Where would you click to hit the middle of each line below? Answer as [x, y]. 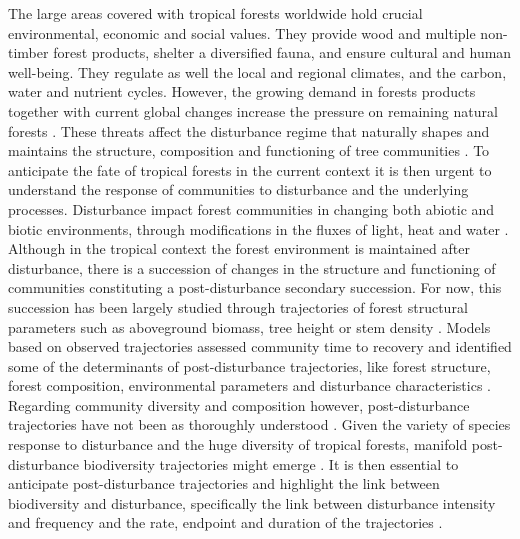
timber [28, 52]
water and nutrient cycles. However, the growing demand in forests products [242, 91]
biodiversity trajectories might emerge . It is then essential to [271, 463]
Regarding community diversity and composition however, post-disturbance [239, 404]
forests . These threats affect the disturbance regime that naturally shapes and [249, 130]
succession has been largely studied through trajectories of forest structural [238, 306]
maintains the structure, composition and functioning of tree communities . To [249, 150]
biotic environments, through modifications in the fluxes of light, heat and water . [258, 228]
